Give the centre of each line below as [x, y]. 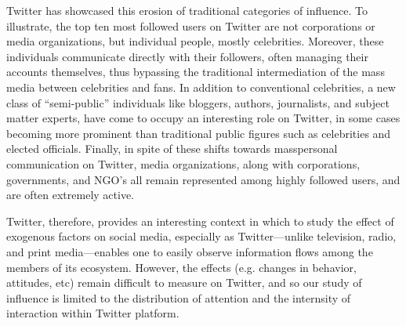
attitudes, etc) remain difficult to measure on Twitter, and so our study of [184, 283]
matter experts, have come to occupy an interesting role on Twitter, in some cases [203, 118]
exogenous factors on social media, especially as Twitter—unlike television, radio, [201, 236]
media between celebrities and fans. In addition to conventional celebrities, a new [201, 87]
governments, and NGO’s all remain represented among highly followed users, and [203, 179]
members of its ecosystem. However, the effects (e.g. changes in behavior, [181, 267]
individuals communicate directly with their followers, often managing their [187, 56]
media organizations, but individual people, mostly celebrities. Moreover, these [195, 41]
